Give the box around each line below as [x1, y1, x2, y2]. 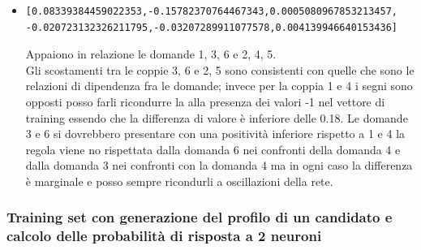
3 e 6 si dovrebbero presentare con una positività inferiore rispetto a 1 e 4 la [25, 125, 406, 142]
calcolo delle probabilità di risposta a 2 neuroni [6, 226, 322, 246]
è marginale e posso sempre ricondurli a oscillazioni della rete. [25, 172, 333, 189]
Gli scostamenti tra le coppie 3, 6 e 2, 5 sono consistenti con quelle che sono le [25, 61, 415, 78]
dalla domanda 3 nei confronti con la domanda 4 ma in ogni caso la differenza [25, 157, 413, 174]
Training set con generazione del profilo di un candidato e [6, 207, 393, 227]
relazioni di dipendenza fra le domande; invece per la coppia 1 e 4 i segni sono [25, 77, 413, 94]
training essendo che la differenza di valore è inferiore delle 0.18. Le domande [25, 109, 408, 126]
